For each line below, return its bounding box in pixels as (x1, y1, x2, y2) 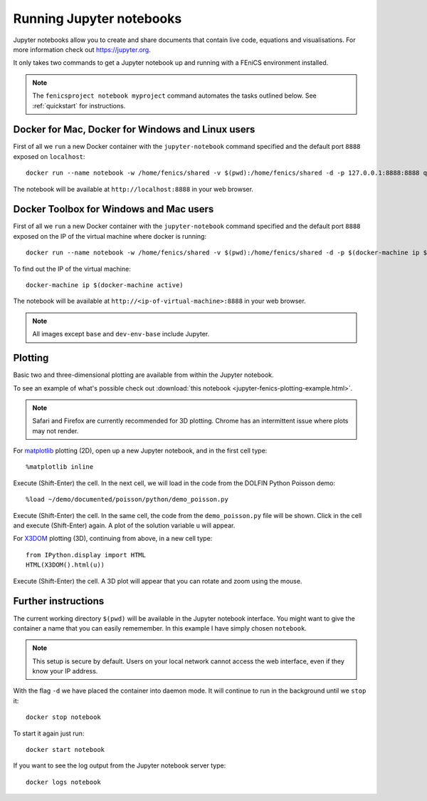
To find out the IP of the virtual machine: (13, 264, 131, 273)
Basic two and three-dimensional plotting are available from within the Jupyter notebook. (13, 371, 274, 379)
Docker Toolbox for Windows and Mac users (13, 203, 214, 215)
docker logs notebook (26, 777, 101, 786)
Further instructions (13, 595, 105, 607)
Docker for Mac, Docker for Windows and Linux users (13, 123, 255, 135)
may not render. (32, 426, 79, 435)
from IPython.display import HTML (26, 551, 146, 559)
